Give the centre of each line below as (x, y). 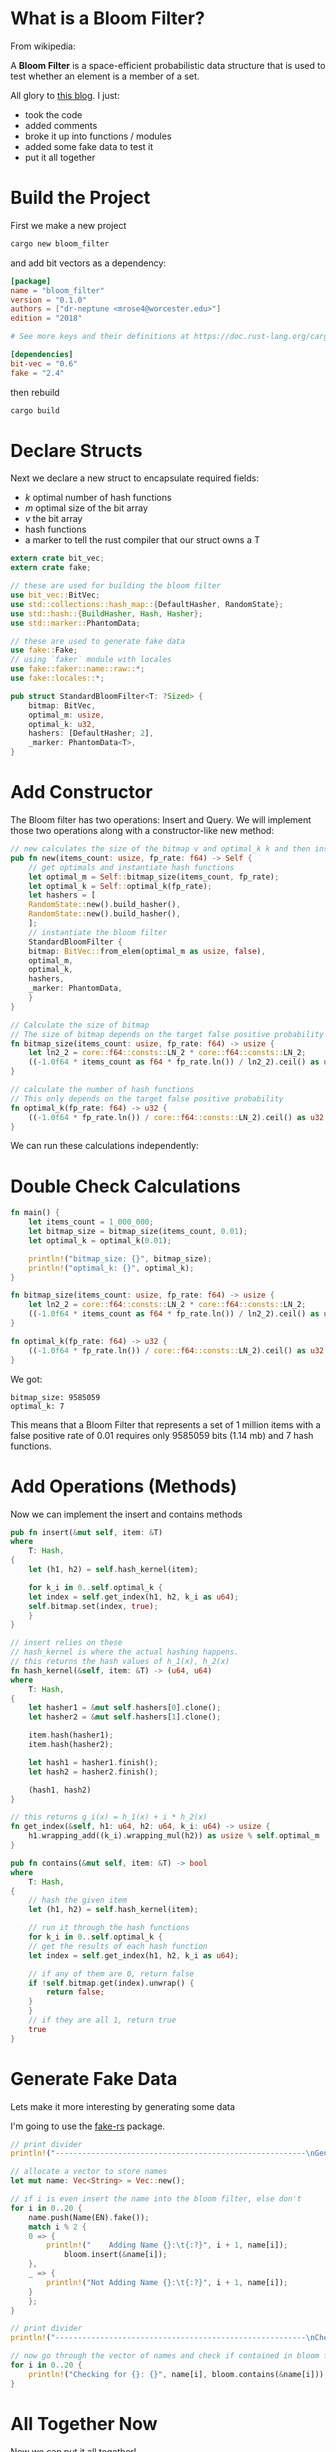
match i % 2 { (57, 2227)
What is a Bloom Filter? (107, 18)
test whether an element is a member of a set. (105, 76)
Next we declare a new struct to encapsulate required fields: (135, 478)
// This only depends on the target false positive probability (147, 1098)
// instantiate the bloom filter (98, 932)
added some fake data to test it (89, 146)
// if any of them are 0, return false (111, 1973)
